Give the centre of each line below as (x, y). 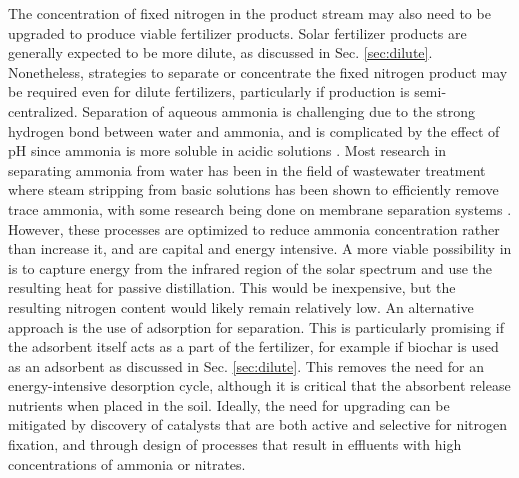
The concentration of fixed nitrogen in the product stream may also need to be (249, 13)
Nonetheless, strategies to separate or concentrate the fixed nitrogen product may (258, 71)
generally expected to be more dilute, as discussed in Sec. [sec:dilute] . (220, 52)
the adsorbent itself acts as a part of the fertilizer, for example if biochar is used (253, 346)
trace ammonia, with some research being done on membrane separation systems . (260, 208)
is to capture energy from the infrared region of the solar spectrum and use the (250, 267)
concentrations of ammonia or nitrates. (127, 463)
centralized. (43, 110)
